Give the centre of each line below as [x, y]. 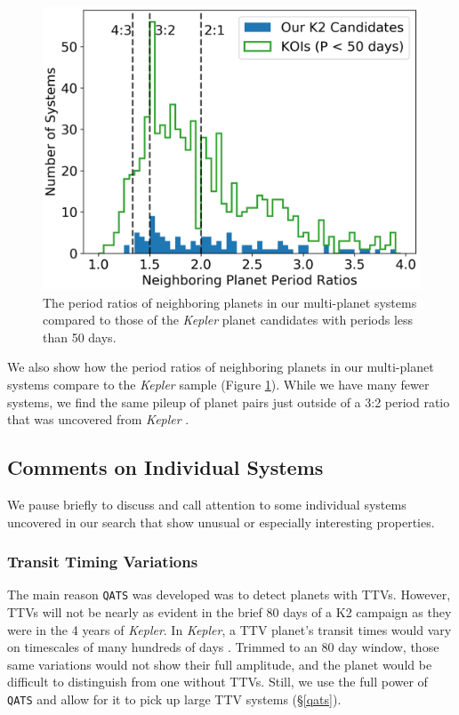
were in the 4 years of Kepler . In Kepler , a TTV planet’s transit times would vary [229, 629]
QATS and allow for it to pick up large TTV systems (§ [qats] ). [174, 699]
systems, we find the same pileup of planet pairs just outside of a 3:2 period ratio [229, 402]
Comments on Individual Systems [165, 467]
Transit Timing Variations [103, 562]
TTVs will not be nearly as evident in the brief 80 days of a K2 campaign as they [229, 612]
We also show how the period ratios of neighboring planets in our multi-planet [221, 367]
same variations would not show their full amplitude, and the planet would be [220, 664]
